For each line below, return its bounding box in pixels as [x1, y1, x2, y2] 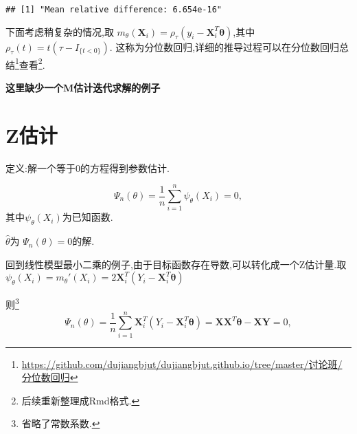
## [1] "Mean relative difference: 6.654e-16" [5, 5, 222, 14]
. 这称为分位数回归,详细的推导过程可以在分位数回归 [109, 39, 340, 54]
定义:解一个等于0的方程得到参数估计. [5, 160, 170, 175]
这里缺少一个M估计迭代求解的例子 [5, 80, 161, 94]
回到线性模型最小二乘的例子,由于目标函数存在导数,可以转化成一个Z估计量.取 [5, 257, 347, 271]
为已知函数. [62, 210, 113, 224]
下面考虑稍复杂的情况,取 [5, 24, 114, 39]
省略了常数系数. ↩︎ [21, 416, 100, 431]
